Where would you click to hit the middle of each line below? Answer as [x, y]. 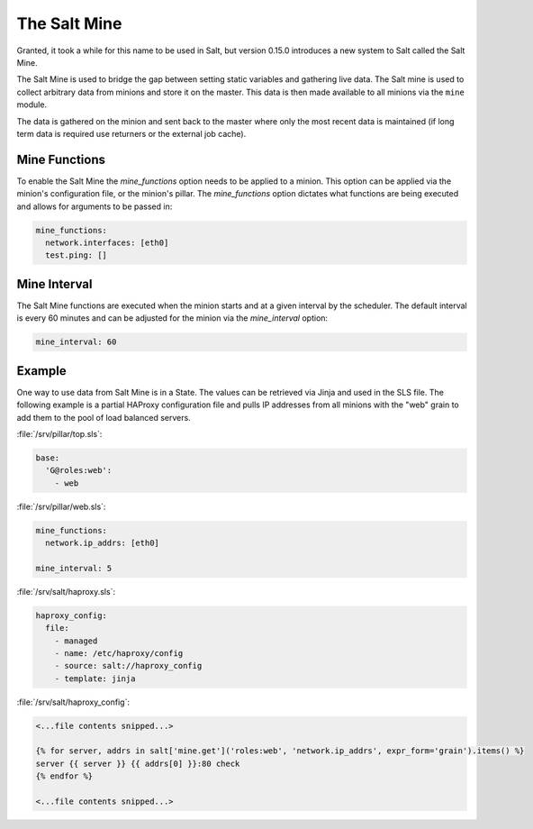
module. [32, 105]
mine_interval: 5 [74, 568]
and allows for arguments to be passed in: [95, 206]
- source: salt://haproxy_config [128, 666]
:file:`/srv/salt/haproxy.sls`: [66, 591]
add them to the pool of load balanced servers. [104, 417]
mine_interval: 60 [76, 342]
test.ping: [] [77, 255]
